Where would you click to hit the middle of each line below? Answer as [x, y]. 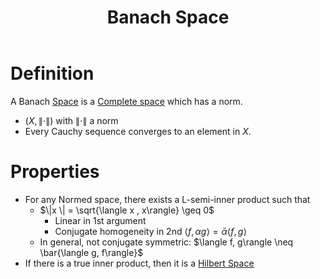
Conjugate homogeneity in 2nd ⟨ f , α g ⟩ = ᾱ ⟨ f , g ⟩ [150, 231]
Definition [52, 73]
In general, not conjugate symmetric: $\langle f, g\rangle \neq [166, 242]
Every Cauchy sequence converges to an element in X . [138, 131]
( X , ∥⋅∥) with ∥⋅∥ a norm [71, 120]
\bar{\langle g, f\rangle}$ [91, 252]
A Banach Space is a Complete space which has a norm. [126, 101]
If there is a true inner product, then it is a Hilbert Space [139, 263]
